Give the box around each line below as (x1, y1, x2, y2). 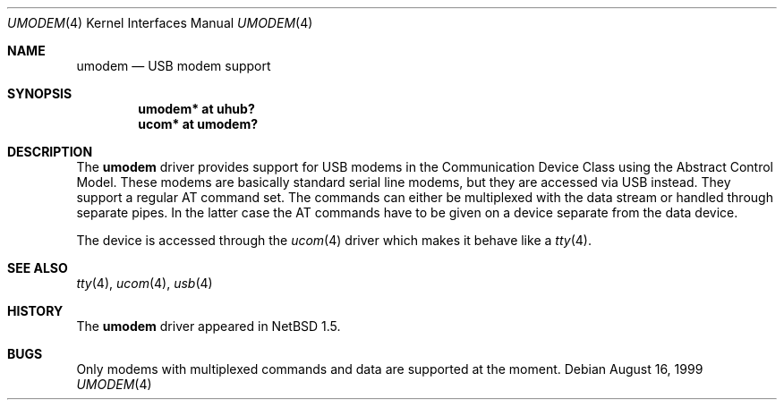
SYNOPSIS (7, 86, 72, 101)
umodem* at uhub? (138, 101, 255, 116)
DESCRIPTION (7, 144, 93, 159)
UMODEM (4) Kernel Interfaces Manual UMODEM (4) (7, 15, 313, 30)
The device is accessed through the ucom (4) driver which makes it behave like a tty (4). (76, 233, 592, 248)
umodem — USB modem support (76, 58, 271, 73)
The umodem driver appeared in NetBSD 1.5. (76, 318, 341, 334)
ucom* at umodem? (138, 116, 259, 131)
